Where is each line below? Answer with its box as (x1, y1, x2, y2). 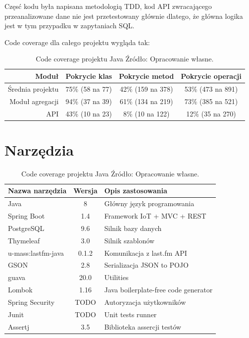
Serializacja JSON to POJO (104, 260, 189, 270)
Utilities (104, 272, 129, 282)
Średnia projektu (8, 83, 59, 94)
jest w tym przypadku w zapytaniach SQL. (4, 20, 135, 31)
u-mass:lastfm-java (8, 247, 64, 258)
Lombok (8, 284, 33, 295)
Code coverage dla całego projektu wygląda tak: (4, 37, 150, 47)
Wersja (73, 185, 98, 196)
